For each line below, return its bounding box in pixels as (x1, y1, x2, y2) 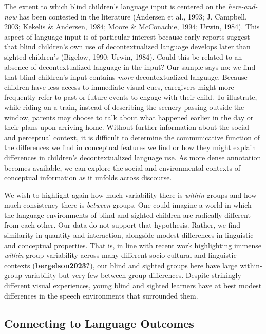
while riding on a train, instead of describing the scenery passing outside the (4, 101, 244, 112)
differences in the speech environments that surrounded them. (4, 290, 198, 301)
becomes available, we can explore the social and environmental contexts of (4, 162, 240, 173)
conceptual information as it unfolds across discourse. (4, 172, 172, 183)
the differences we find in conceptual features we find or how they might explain (4, 142, 256, 153)
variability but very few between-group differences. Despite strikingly (24, 270, 241, 281)
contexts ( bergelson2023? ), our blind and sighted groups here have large (4, 259, 238, 270)
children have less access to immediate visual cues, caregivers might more (4, 81, 234, 92)
